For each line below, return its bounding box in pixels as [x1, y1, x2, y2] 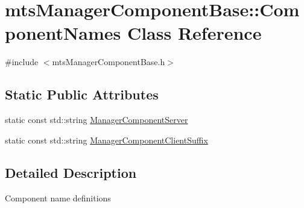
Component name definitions [5, 191, 111, 204]
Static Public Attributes [5, 85, 159, 104]
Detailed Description [5, 163, 137, 181]
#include [5, 55, 39, 68]
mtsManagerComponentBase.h [52, 55, 165, 68]
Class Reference [127, 20, 262, 45]
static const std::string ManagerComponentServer [5, 113, 188, 126]
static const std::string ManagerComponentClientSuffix [5, 133, 208, 146]
